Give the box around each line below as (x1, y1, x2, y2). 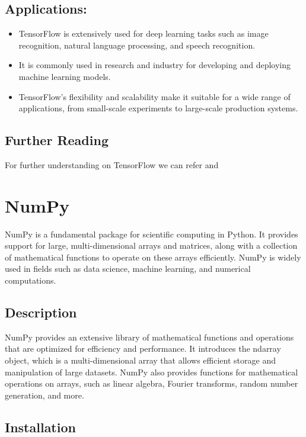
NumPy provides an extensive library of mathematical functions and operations (5, 330, 294, 343)
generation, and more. (5, 388, 84, 401)
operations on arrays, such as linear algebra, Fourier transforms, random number (5, 377, 298, 390)
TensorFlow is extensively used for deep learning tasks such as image (18, 27, 269, 40)
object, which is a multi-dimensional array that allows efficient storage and (5, 354, 276, 367)
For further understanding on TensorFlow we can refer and (5, 158, 219, 171)
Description (5, 303, 77, 322)
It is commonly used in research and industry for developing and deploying (18, 59, 291, 71)
